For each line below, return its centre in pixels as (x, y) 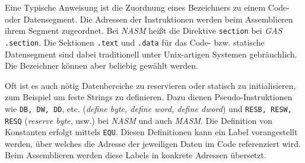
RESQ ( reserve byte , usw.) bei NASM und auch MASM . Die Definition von (139, 120)
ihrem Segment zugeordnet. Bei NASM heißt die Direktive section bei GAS (144, 31)
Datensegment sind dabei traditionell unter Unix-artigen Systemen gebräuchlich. (151, 54)
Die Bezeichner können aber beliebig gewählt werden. (101, 65)
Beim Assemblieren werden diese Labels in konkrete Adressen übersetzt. (136, 155)
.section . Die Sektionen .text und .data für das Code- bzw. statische (135, 42)
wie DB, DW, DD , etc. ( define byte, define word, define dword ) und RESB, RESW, (148, 108)
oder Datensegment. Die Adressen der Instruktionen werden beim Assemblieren (149, 19)
